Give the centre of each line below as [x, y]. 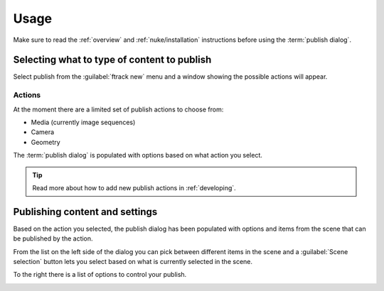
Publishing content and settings [85, 212]
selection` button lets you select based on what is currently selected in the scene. [133, 262]
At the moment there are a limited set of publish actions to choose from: [118, 109]
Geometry [46, 142]
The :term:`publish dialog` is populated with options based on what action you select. [138, 155]
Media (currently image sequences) [83, 122]
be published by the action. [53, 238]
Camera [43, 132]
